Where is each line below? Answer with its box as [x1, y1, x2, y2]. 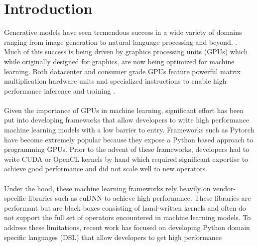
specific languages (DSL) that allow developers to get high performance [4, 232, 222, 242]
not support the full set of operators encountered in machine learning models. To [4, 212, 251, 223]
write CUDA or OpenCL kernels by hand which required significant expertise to [4, 153, 249, 164]
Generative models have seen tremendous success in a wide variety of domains [4, 27, 242, 37]
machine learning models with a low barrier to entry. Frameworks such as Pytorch [4, 124, 255, 135]
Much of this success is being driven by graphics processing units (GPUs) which [4, 46, 248, 57]
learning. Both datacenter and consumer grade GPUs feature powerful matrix [4, 66, 241, 76]
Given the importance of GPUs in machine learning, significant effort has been [4, 105, 244, 115]
